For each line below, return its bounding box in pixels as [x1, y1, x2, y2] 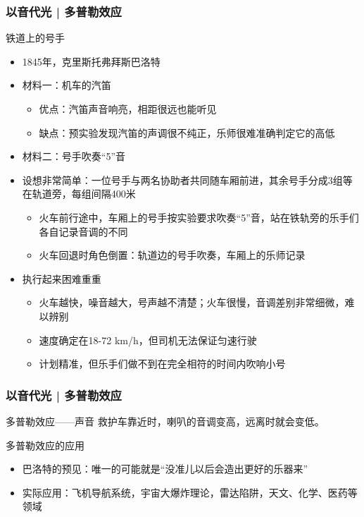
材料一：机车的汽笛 [22, 78, 111, 92]
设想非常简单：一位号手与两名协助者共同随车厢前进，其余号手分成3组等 [22, 172, 353, 187]
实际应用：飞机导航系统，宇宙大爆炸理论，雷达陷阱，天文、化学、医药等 [22, 485, 358, 499]
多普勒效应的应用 [6, 437, 84, 452]
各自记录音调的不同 [39, 224, 128, 238]
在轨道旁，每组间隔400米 [22, 186, 136, 201]
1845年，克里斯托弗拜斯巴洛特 [22, 54, 161, 68]
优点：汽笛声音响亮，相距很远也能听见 [39, 102, 217, 116]
